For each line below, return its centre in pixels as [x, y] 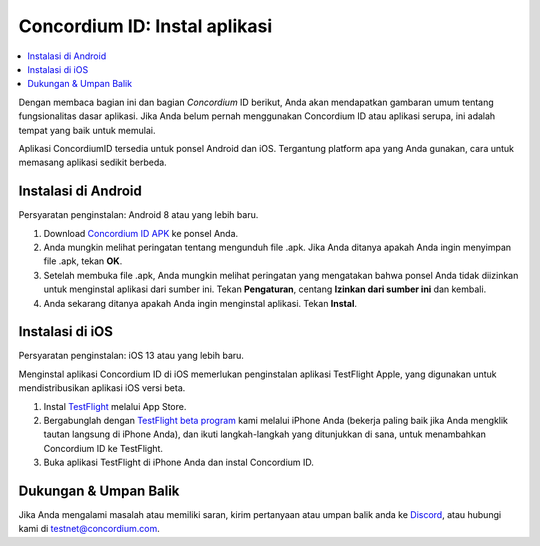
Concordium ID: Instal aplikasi [145, 26]
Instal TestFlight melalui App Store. [115, 406]
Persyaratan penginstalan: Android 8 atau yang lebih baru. [138, 215]
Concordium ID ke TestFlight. [103, 448]
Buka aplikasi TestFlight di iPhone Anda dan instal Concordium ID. [179, 462]
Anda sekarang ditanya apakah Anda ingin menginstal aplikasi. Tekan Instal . [200, 303]
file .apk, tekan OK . [83, 261]
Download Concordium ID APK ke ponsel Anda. [141, 233]
